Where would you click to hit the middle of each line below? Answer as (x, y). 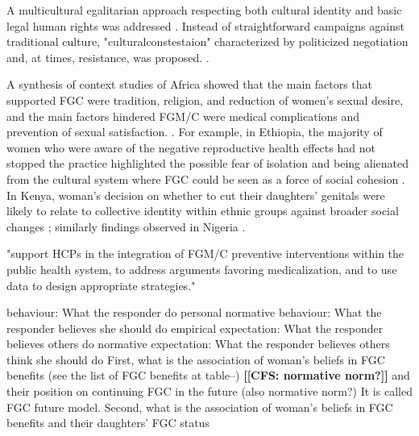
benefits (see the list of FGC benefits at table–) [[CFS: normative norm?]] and (208, 375)
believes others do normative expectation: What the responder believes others (198, 344)
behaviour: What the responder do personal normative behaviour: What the (194, 312)
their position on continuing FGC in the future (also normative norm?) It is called (209, 391)
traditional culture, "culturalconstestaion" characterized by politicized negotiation (207, 42)
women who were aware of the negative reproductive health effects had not (191, 147)
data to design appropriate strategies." (101, 285)
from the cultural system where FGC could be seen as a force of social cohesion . (206, 179)
